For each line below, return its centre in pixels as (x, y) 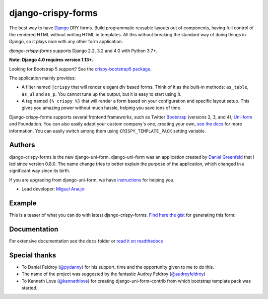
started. (30, 288)
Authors (22, 145)
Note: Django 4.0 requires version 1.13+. (51, 60)
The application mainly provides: (42, 78)
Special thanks (33, 255)
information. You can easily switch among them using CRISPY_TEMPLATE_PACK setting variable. (107, 131)
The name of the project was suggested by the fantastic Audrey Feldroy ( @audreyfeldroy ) (114, 274)
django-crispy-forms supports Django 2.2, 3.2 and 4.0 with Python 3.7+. (83, 51)
